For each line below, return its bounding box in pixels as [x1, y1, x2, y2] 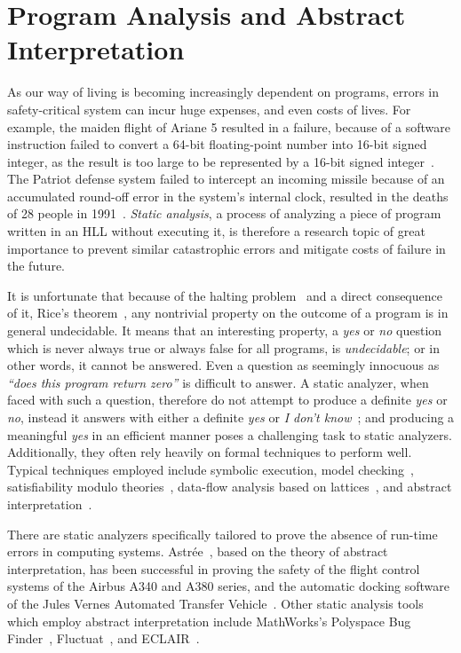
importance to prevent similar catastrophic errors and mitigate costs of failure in [7, 239, 446, 257]
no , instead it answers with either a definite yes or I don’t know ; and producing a [7, 408, 455, 426]
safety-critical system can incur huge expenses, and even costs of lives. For [7, 99, 411, 118]
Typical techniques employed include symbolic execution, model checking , [7, 460, 414, 478]
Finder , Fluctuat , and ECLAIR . [7, 629, 200, 648]
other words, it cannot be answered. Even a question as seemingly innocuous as [7, 356, 440, 374]
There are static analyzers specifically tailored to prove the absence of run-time [7, 524, 438, 543]
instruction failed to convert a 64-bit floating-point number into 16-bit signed [7, 135, 427, 153]
